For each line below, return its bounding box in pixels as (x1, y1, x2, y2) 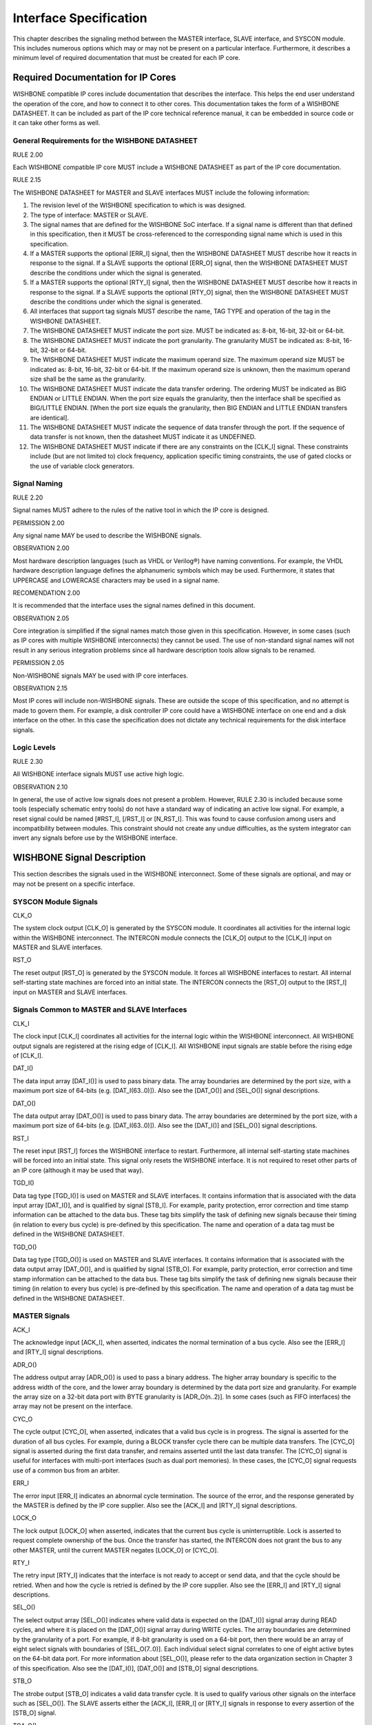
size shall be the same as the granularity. (30, 375, 146, 383)
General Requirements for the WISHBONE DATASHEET (12, 136, 198, 146)
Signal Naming (12, 479, 63, 489)
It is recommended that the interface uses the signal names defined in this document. (12, 601, 256, 610)
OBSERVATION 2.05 (12, 614, 70, 622)
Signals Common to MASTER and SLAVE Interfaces (12, 1005, 187, 1014)
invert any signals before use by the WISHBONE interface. (12, 834, 178, 842)
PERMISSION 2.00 (12, 518, 65, 527)
